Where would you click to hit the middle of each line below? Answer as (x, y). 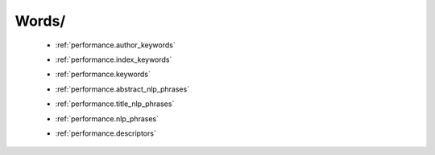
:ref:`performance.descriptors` (106, 133)
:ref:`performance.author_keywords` (116, 45)
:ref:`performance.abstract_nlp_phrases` (122, 89)
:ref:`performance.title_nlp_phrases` (115, 104)
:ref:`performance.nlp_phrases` (107, 118)
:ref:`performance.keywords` (103, 74)
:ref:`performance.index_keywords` (114, 59)
